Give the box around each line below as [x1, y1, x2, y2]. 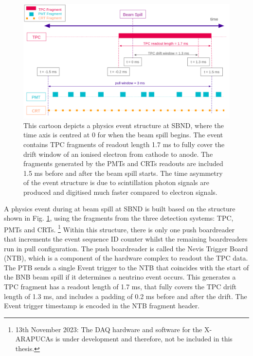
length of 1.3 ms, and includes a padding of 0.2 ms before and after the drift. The [4, 291, 247, 301]
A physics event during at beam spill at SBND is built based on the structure [4, 203, 235, 213]
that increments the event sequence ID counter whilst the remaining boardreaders [4, 233, 248, 244]
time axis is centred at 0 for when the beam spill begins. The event [23, 130, 223, 140]
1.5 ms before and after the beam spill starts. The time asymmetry [23, 168, 223, 178]
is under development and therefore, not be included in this [55, 334, 233, 344]
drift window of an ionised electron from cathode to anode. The [23, 149, 213, 159]
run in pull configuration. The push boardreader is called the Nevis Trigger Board [4, 243, 248, 253]
